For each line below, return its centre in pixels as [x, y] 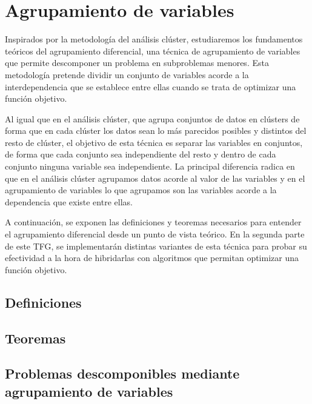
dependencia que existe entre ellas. [69, 201]
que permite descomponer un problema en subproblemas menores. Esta [137, 63]
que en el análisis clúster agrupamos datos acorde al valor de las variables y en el [155, 178]
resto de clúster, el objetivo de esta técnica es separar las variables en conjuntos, [154, 142]
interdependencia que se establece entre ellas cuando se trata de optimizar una [151, 86]
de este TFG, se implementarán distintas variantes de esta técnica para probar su [156, 246]
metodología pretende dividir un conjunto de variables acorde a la [127, 74]
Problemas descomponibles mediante [122, 373]
